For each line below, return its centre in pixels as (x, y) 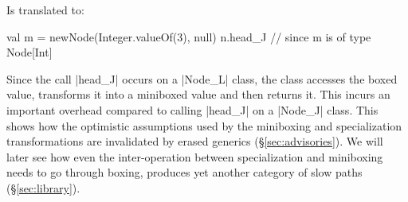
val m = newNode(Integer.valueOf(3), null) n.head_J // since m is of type (189, 36)
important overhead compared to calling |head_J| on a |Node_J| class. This (192, 109)
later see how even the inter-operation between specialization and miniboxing (195, 156)
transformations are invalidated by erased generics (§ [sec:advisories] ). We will (195, 141)
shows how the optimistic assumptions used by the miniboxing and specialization (204, 125)
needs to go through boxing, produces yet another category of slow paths (184, 172)
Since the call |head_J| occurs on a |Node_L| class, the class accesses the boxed (202, 78)
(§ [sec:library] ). (43, 187)
